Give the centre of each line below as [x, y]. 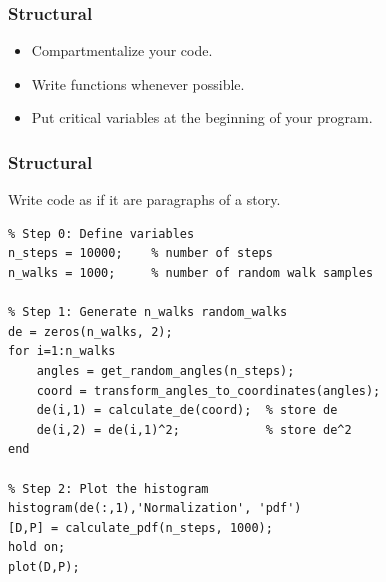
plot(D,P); [44, 566]
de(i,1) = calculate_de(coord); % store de [187, 410]
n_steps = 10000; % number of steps [140, 253]
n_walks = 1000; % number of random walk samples [191, 273]
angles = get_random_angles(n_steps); [165, 370]
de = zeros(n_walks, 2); [90, 331]
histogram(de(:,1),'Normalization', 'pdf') [155, 508]
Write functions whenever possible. [138, 83]
